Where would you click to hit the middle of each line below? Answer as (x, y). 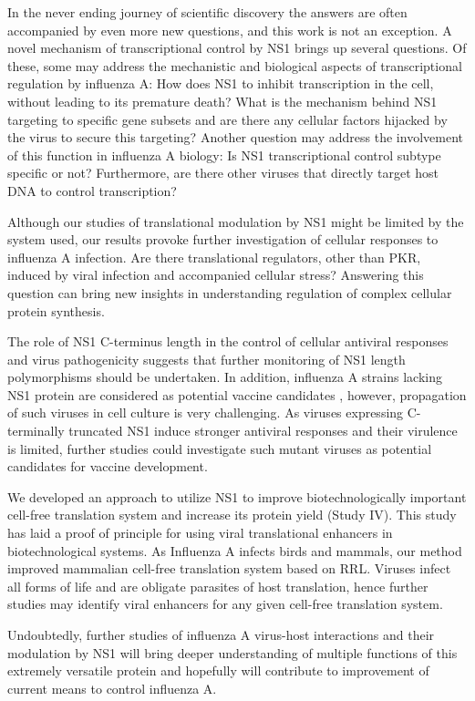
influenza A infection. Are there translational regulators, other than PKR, (214, 257)
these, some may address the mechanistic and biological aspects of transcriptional (235, 65)
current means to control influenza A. (112, 688)
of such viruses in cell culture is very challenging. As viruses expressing (206, 412)
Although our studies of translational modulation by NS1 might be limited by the (236, 221)
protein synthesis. (56, 310)
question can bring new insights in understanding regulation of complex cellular (230, 292)
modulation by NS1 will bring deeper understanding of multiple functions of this (232, 652)
